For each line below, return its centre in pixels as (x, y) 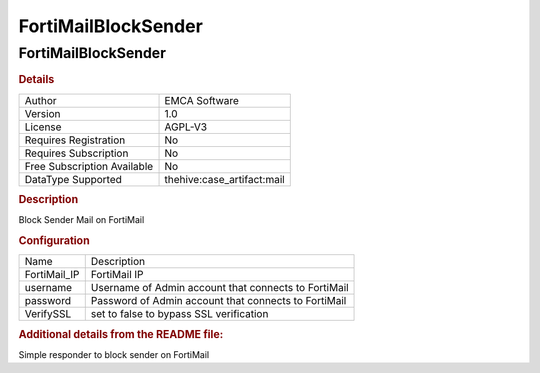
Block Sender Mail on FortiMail (81, 220)
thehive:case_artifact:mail (224, 179)
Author (40, 100)
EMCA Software (202, 100)
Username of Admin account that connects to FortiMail (219, 288)
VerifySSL (48, 314)
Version (42, 113)
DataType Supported (73, 179)
